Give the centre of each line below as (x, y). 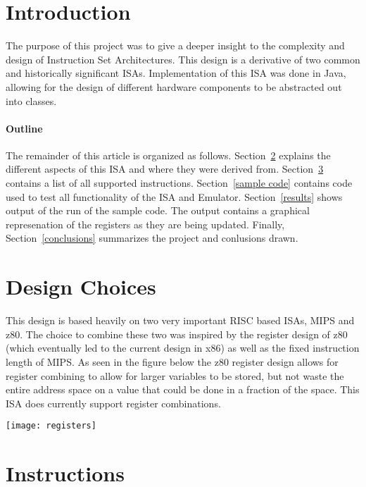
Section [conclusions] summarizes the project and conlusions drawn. (152, 238)
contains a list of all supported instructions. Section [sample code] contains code (179, 183)
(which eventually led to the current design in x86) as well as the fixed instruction (183, 348)
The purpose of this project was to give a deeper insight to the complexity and (175, 45)
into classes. (31, 100)
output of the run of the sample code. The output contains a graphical (158, 210)
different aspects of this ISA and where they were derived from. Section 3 (165, 169)
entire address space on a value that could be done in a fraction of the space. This (183, 389)
